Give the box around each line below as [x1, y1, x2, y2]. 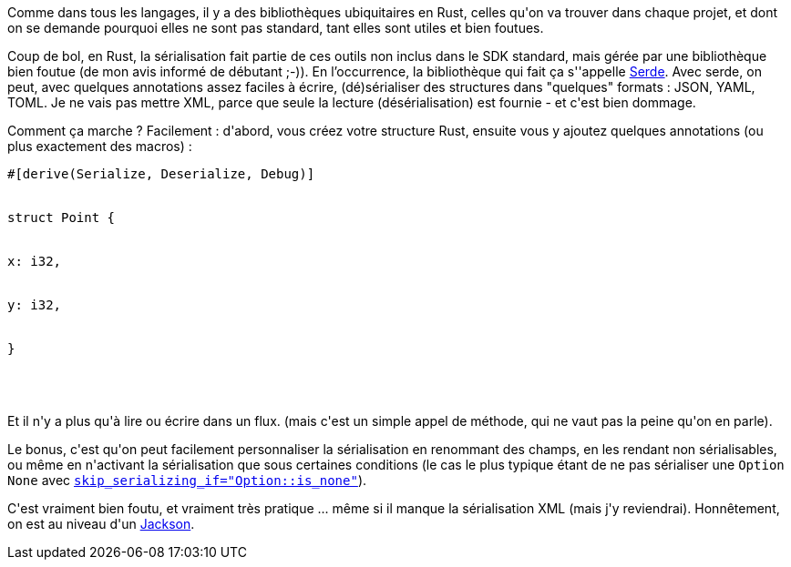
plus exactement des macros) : [7, 138, 192, 154]
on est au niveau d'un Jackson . [7, 516, 195, 532]
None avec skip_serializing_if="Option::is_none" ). [7, 472, 367, 488]
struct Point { [7, 210, 116, 225]
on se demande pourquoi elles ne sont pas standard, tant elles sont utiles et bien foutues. [7, 20, 544, 35]
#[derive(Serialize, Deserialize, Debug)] [7, 167, 315, 181]
